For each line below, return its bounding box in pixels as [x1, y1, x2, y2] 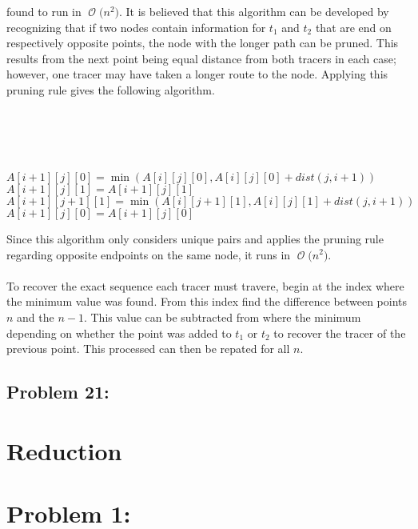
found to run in [6, 3, 82, 19]
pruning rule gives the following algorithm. [6, 81, 215, 98]
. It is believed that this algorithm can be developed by [119, 3, 389, 19]
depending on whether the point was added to [6, 324, 232, 341]
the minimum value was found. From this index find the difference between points [6, 293, 408, 310]
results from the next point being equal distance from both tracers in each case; [6, 50, 396, 66]
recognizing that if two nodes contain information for [6, 18, 266, 35]
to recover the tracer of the [273, 324, 406, 341]
